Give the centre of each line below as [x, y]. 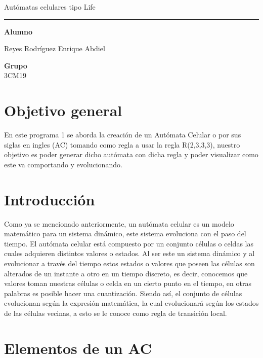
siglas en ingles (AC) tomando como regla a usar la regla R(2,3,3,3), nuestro [122, 144]
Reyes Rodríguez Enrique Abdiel [55, 48]
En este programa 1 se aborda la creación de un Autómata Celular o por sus [123, 135]
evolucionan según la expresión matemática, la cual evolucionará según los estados [131, 303]
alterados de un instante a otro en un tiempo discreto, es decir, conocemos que [126, 273]
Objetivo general [63, 110]
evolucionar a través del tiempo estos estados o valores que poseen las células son [129, 263]
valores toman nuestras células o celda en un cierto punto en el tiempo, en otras [128, 283]
